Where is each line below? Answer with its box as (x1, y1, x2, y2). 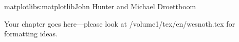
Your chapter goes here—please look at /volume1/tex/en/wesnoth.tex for (4, 18, 235, 29)
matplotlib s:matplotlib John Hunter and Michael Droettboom (4, 1, 196, 11)
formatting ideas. (4, 28, 58, 39)
